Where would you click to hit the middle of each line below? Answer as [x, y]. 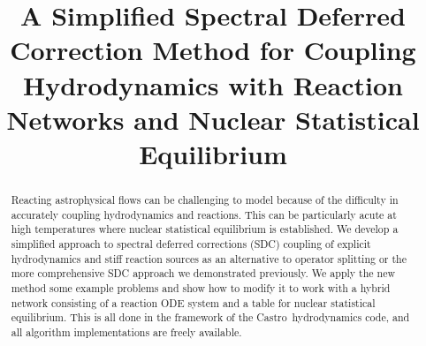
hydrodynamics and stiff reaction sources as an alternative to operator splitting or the [209, 258]
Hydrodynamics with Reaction [213, 84]
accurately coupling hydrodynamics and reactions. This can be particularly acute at [204, 214]
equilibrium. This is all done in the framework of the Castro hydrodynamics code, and [210, 317]
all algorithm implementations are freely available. [126, 331]
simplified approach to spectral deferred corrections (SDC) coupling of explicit [191, 243]
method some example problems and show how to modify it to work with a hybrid [201, 287]
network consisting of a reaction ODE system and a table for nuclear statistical [193, 302]
